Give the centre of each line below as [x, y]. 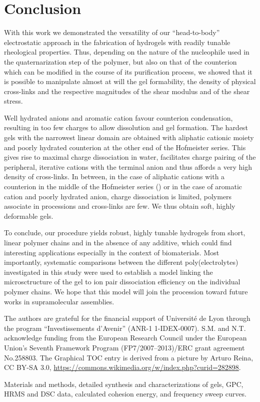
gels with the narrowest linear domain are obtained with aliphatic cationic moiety [129, 137]
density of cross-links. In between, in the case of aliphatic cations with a [114, 176]
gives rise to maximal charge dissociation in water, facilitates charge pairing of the [130, 157]
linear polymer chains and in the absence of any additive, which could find [118, 242]
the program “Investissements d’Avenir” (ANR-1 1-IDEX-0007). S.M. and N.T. [125, 328]
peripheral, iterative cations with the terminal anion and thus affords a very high [128, 166]
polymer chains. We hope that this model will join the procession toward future [126, 291]
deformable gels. [29, 216]
